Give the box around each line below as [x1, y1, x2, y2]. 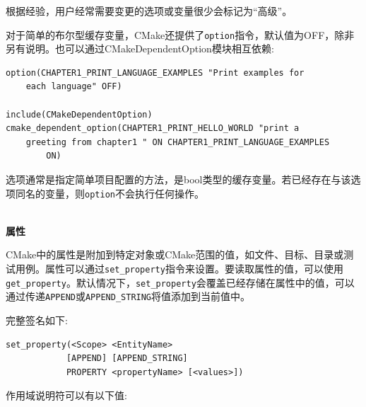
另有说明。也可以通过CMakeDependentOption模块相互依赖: [6, 41, 274, 56]
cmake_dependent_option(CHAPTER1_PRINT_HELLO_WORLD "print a [6, 123, 300, 134]
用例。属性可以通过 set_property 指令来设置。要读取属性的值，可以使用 [15, 261, 343, 276]
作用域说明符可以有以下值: [6, 388, 127, 403]
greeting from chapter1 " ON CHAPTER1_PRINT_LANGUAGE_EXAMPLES [25, 137, 330, 147]
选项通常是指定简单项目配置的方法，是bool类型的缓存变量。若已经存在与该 [6, 172, 351, 186]
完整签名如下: [6, 313, 68, 327]
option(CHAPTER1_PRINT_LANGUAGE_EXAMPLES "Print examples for [6, 67, 305, 78]
